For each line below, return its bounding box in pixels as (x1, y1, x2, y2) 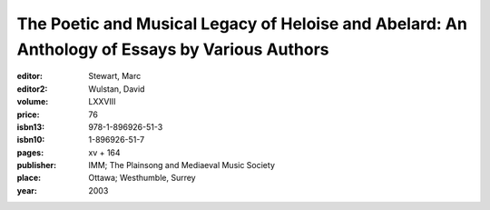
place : (16, 173, 42, 184)
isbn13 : (16, 121, 45, 132)
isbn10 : (16, 135, 45, 145)
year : (16, 185, 38, 195)
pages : (16, 146, 44, 158)
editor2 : (16, 83, 48, 95)
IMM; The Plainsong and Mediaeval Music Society (88, 160, 276, 171)
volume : (16, 96, 49, 107)
